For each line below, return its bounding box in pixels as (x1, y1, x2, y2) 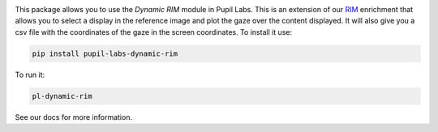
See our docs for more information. (15, 112, 133, 121)
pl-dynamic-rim (32, 92, 92, 100)
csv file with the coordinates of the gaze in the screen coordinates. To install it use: (15, 27, 292, 36)
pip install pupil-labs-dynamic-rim (32, 49, 178, 58)
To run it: (15, 70, 45, 79)
